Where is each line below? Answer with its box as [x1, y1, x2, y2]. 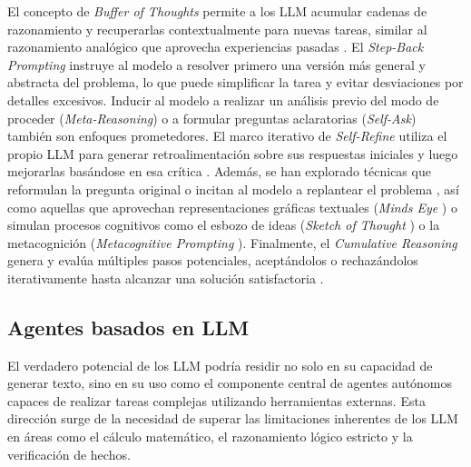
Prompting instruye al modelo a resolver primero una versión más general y [7, 55, 426, 74]
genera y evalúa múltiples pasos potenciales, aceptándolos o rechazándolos [7, 251, 418, 270]
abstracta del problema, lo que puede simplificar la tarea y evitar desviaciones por [7, 73, 464, 92]
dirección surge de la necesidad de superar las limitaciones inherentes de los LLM [7, 409, 458, 428]
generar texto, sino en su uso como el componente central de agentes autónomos [7, 373, 453, 392]
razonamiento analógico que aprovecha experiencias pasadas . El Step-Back [7, 37, 424, 56]
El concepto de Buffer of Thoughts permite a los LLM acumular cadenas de [7, 2, 427, 20]
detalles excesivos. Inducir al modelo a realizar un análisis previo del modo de [7, 90, 439, 109]
